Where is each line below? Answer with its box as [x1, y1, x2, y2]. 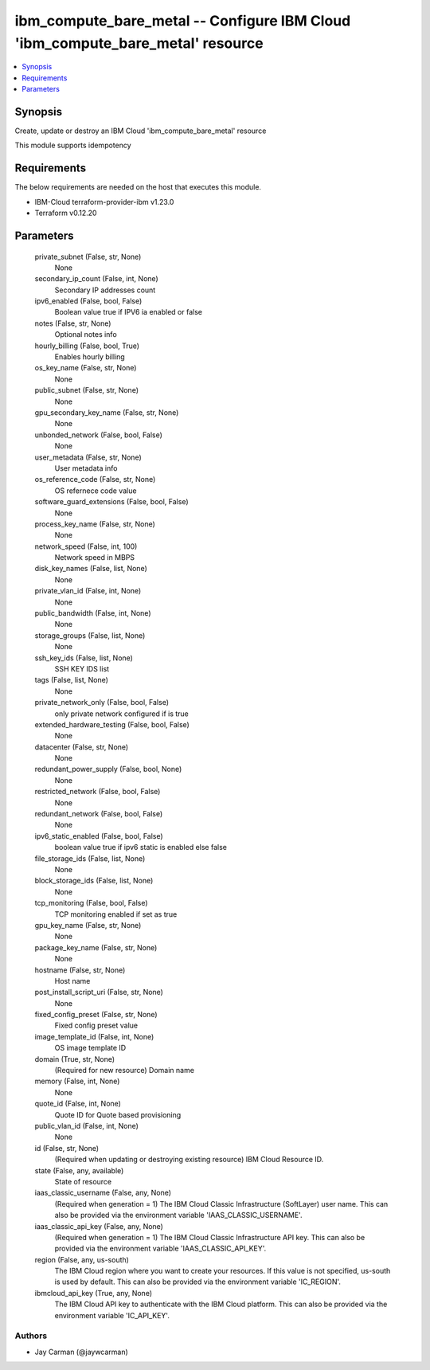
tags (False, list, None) [34, 675, 109, 685]
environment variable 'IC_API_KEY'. [54, 1310, 170, 1320]
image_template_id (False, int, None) [34, 1031, 154, 1041]
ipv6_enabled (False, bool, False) [34, 296, 143, 306]
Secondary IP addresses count [54, 285, 156, 295]
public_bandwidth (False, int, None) [34, 609, 151, 618]
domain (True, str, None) [34, 1054, 115, 1063]
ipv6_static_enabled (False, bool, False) [34, 831, 163, 840]
